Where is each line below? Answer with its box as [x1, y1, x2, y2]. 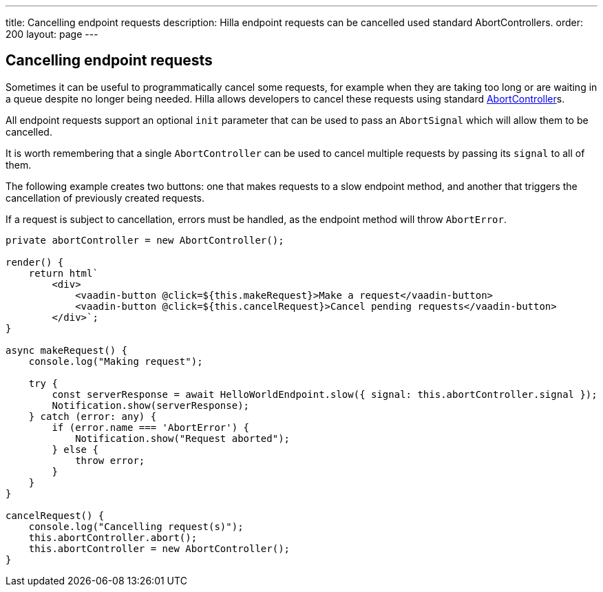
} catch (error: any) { [28, 410, 157, 422]
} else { [52, 443, 98, 455]
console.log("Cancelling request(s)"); [28, 520, 244, 532]
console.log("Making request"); [28, 355, 203, 367]
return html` [28, 267, 98, 279]
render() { [6, 256, 64, 268]
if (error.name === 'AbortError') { [52, 421, 250, 433]
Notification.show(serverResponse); [52, 399, 250, 411]
